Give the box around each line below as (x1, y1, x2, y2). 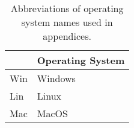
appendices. (43, 29, 91, 43)
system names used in (21, 15, 113, 29)
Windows (37, 71, 76, 85)
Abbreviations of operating (10, 1, 124, 15)
